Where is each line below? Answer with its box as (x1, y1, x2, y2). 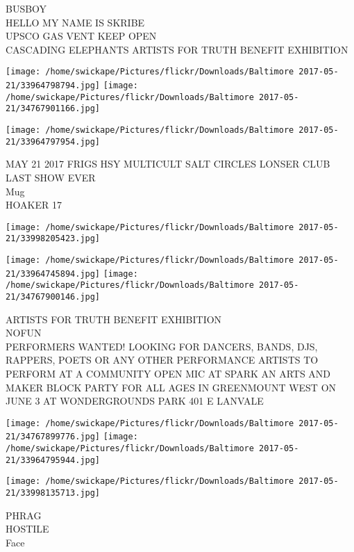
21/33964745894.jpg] (6, 268, 101, 279)
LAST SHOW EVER (6, 170, 96, 184)
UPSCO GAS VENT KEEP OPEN (6, 29, 157, 43)
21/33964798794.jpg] (6, 81, 101, 91)
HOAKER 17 (6, 197, 62, 212)
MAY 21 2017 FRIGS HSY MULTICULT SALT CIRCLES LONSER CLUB (6, 156, 330, 171)
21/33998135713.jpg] (6, 488, 101, 498)
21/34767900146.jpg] (6, 291, 101, 302)
